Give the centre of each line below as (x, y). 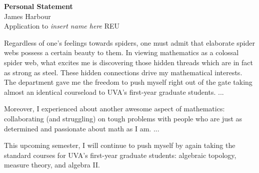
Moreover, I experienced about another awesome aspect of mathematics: (114, 109)
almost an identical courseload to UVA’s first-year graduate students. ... (114, 92)
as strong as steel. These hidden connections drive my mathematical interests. (123, 72)
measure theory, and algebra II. (52, 165)
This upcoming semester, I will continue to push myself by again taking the (120, 145)
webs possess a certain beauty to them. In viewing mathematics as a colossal (121, 52)
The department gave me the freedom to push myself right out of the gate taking (128, 82)
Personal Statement (38, 6)
